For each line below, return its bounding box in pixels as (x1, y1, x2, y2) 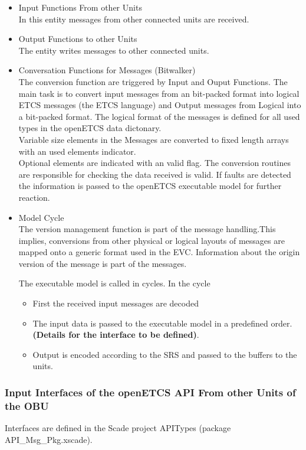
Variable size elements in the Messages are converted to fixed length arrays (18, 133, 289, 145)
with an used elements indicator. (18, 145, 136, 157)
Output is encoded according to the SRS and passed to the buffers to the (32, 348, 297, 360)
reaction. (18, 191, 50, 203)
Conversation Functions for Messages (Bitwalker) (18, 64, 196, 76)
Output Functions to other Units (18, 32, 137, 45)
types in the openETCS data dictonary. (18, 122, 162, 134)
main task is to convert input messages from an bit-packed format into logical (18, 87, 300, 99)
